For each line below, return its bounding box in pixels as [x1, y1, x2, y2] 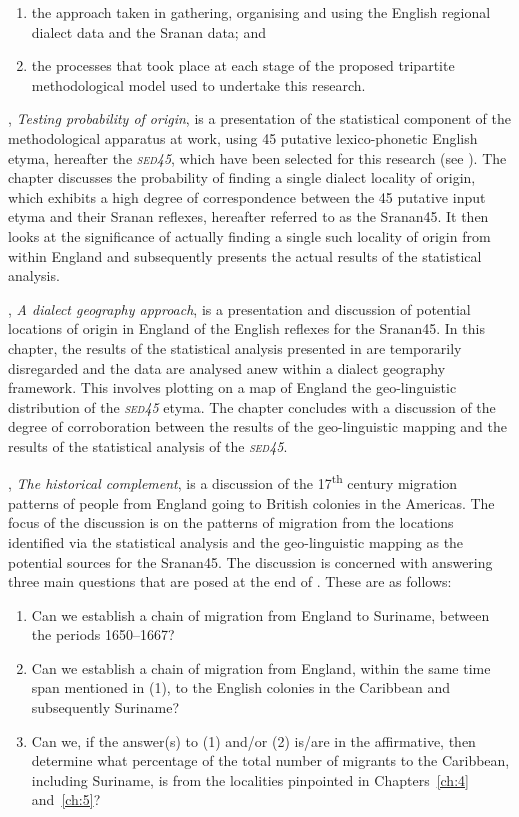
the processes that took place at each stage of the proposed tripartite [31, 55, 455, 76]
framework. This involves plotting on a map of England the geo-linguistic [8, 377, 457, 398]
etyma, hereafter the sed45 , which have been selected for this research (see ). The [8, 147, 507, 168]
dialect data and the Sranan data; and [31, 21, 266, 42]
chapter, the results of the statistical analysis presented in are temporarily [8, 337, 462, 358]
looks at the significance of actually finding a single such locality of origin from [8, 225, 491, 246]
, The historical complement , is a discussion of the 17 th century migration [8, 470, 458, 494]
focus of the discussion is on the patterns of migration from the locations [8, 512, 454, 533]
